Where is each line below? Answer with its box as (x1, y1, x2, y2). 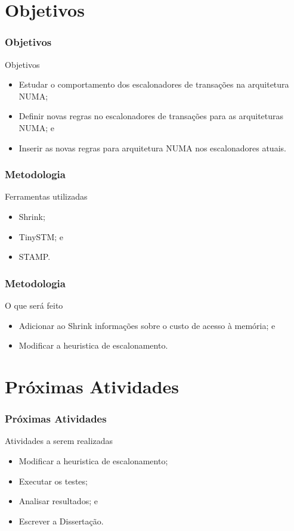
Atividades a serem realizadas (5, 434, 113, 447)
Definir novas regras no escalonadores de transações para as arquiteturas (18, 110, 284, 122)
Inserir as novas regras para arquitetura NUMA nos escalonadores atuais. (18, 141, 286, 154)
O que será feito (5, 299, 63, 311)
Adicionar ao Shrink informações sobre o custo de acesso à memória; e (18, 319, 276, 331)
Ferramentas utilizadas (5, 190, 88, 203)
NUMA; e (18, 121, 54, 133)
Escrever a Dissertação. (18, 514, 104, 527)
